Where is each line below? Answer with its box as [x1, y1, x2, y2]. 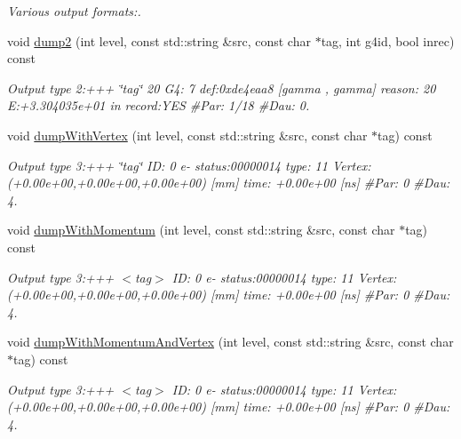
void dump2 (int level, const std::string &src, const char [7, 31, 311, 50]
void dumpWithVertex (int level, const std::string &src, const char [7, 125, 368, 144]
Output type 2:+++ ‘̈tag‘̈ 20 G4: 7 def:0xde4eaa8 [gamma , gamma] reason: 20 [7, 78, 436, 97]
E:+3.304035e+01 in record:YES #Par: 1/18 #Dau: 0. [7, 96, 310, 115]
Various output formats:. [7, 2, 141, 20]
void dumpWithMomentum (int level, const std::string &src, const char [7, 220, 395, 239]
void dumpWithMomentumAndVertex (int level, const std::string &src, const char [7, 332, 454, 351]
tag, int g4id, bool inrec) [321, 31, 455, 50]
